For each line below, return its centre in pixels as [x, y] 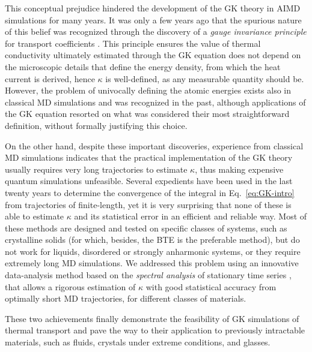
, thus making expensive [239, 169]
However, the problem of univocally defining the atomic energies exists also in [148, 90]
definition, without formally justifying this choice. [96, 125]
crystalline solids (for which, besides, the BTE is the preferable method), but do [152, 240]
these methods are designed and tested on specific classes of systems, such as [146, 228]
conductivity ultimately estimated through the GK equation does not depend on [153, 55]
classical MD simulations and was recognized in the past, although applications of [155, 102]
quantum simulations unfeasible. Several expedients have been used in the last [149, 181]
